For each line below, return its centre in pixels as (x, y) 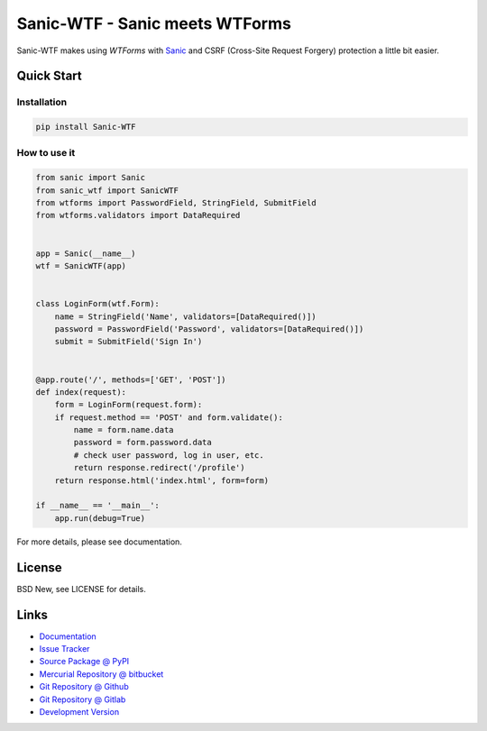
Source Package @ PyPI (84, 662)
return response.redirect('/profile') (159, 468)
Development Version (79, 711)
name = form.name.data (124, 430)
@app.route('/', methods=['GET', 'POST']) (131, 379)
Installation (42, 102)
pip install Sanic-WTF (86, 127)
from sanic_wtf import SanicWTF (107, 190)
